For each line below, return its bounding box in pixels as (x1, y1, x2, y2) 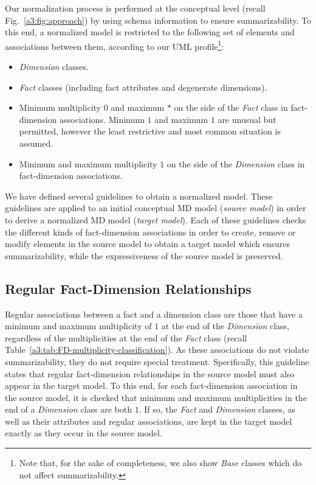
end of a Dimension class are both (5, 403, 132, 416)
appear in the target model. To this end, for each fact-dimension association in (5, 379, 298, 392)
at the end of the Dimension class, (161, 319, 289, 332)
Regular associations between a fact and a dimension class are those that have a (5, 307, 303, 320)
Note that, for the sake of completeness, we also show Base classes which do (19, 456, 302, 469)
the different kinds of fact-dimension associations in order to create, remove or (5, 225, 296, 238)
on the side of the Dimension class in (167, 157, 305, 170)
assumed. (19, 137, 53, 149)
